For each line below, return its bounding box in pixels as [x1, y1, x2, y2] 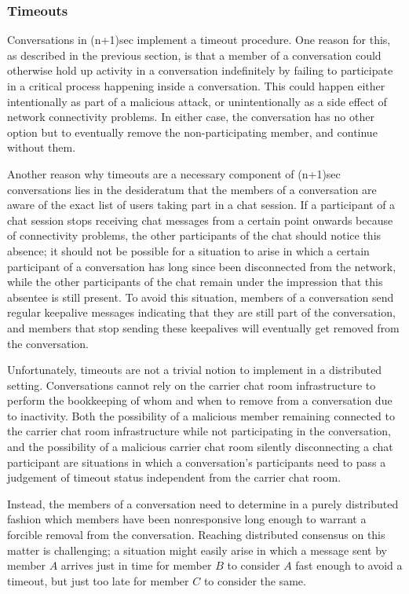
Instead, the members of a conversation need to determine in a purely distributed [7, 495, 399, 511]
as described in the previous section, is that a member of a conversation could [7, 46, 382, 63]
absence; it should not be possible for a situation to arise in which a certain [7, 242, 370, 258]
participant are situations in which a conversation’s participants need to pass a [7, 453, 386, 470]
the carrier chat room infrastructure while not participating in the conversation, [7, 423, 391, 439]
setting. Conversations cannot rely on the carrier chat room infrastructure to [7, 376, 376, 393]
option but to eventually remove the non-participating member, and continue [7, 123, 378, 140]
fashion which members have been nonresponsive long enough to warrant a [7, 511, 367, 527]
